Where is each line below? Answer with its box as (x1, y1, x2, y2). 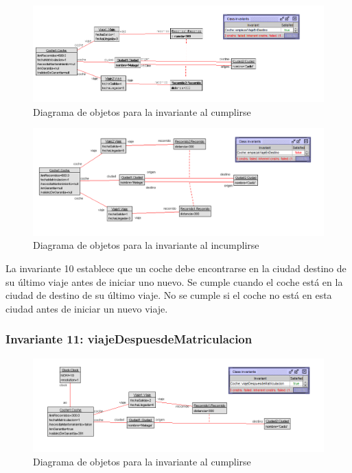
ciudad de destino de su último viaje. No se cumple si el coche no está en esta (5, 288, 332, 302)
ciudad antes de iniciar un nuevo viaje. (5, 301, 168, 315)
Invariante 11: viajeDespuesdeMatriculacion (5, 330, 253, 348)
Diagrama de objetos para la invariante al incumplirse (33, 238, 259, 252)
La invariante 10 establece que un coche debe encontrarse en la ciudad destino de (5, 261, 347, 276)
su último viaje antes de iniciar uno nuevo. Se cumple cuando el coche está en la (5, 274, 343, 289)
